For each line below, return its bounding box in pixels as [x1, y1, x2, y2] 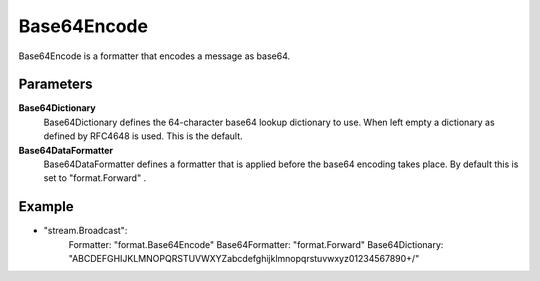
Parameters [18, 76, 93, 93]
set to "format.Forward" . [43, 172, 147, 184]
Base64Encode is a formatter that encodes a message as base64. [18, 50, 291, 62]
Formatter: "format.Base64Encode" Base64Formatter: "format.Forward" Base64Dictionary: [68, 238, 444, 250]
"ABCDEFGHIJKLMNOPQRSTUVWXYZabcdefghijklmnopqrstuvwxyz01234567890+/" [68, 253, 420, 265]
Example [18, 198, 74, 215]
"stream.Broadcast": [43, 225, 128, 237]
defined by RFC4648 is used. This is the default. [43, 130, 244, 142]
